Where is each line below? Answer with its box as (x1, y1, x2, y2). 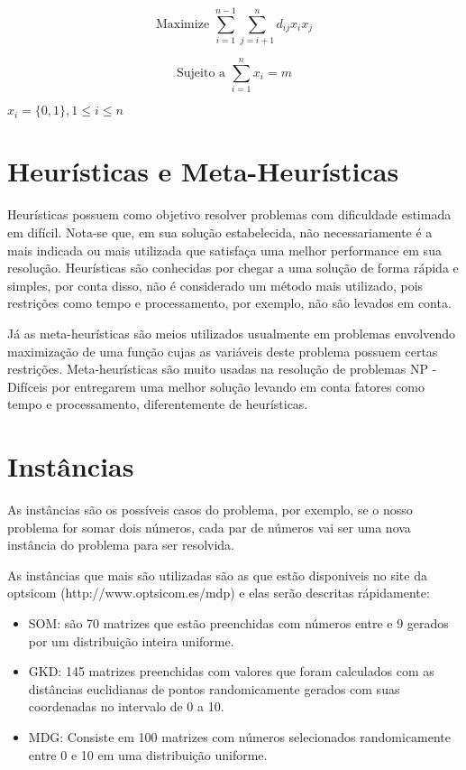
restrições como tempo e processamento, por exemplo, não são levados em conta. (7, 293, 452, 312)
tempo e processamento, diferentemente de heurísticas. (7, 394, 308, 413)
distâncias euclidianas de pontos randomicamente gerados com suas (28, 679, 400, 698)
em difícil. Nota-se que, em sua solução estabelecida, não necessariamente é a (7, 222, 433, 241)
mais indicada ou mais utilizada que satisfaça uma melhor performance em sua (7, 240, 442, 259)
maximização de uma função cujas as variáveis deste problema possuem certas (7, 341, 438, 360)
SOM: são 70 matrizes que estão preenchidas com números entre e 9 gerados (28, 614, 449, 632)
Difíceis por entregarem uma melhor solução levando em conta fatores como (7, 376, 425, 395)
